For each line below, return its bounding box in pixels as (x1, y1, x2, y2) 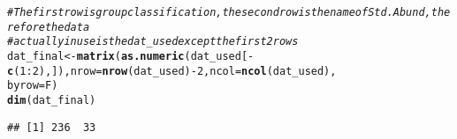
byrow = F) (7, 79, 58, 92)
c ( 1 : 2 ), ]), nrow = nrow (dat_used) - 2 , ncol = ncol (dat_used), (7, 64, 337, 77)
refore (7, 20, 45, 33)
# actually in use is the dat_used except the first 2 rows (7, 35, 299, 48)
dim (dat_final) (7, 93, 96, 106)
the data (44, 20, 90, 33)
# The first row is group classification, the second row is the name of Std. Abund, (7, 6, 431, 18)
